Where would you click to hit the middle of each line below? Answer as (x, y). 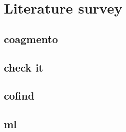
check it (24, 67)
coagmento (31, 38)
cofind (19, 95)
